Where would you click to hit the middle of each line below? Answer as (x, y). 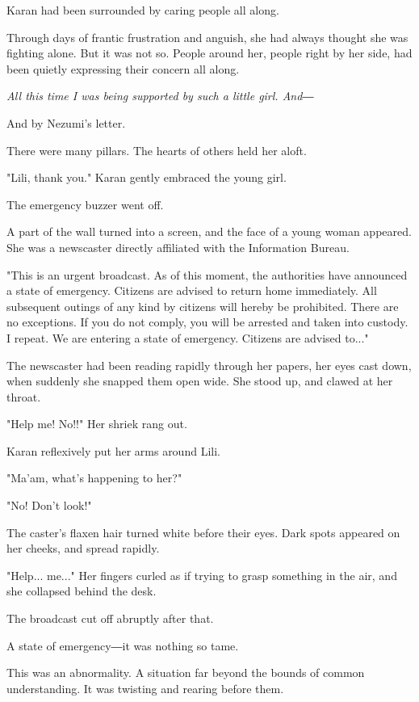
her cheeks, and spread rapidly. (83, 548)
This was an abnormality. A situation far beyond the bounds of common (186, 673)
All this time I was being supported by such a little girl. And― (160, 96)
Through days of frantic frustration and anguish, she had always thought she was (207, 37)
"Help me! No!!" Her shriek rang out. (97, 424)
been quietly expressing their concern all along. (123, 68)
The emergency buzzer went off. (85, 204)
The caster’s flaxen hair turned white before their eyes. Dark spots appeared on (203, 532)
